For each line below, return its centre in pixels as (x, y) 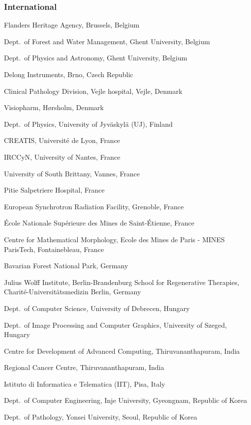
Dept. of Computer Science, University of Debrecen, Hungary (97, 308)
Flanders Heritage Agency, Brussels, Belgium (72, 25)
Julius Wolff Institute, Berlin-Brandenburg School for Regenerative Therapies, (122, 282)
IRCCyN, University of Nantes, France (62, 156)
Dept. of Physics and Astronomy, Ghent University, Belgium (96, 58)
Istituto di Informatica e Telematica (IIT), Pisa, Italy (85, 383)
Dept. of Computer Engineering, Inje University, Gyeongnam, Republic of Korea (126, 400)
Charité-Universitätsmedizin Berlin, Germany (73, 292)
